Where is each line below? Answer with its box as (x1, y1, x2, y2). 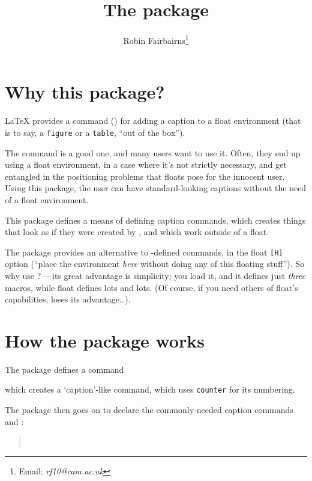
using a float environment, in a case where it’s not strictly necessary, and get (5, 158, 287, 171)
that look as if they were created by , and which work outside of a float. (5, 225, 269, 238)
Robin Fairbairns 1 (123, 32, 189, 46)
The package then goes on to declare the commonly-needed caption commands (5, 403, 293, 416)
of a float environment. (5, 193, 89, 206)
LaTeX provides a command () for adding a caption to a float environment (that (5, 114, 301, 127)
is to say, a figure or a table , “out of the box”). (5, 126, 185, 138)
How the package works (5, 328, 205, 352)
